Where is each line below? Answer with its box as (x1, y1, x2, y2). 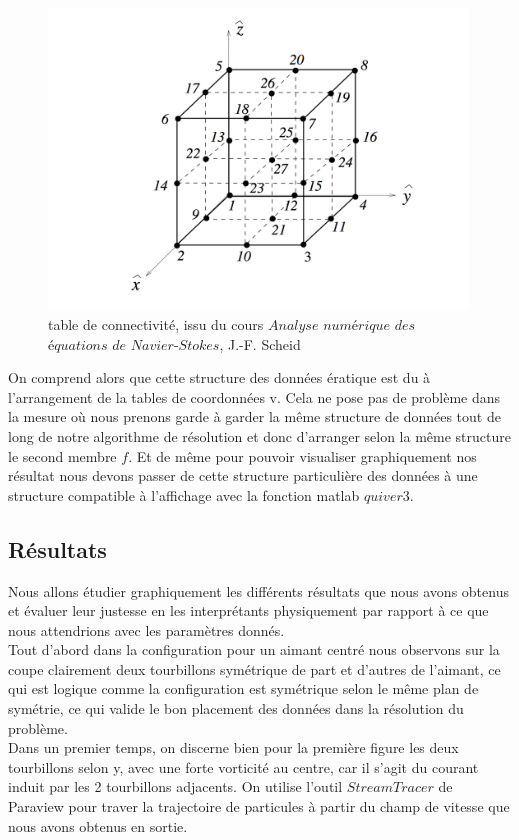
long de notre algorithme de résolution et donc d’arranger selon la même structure (8, 425, 511, 446)
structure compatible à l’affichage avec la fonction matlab (8, 484, 360, 505)
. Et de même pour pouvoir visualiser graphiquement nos (128, 445, 477, 466)
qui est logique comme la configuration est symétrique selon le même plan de (8, 678, 479, 699)
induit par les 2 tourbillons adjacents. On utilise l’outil (8, 776, 343, 797)
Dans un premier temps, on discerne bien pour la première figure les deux (8, 737, 459, 758)
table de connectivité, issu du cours (48, 313, 264, 334)
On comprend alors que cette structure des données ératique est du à (8, 367, 431, 388)
